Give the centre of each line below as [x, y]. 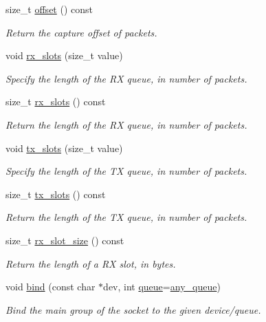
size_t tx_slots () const [56, 194]
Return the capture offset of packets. [81, 32]
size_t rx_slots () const [56, 101]
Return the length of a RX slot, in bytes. [91, 263]
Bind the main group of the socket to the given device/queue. [133, 309]
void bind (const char [51, 287]
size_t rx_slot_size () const [65, 240]
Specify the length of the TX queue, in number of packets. [126, 171]
